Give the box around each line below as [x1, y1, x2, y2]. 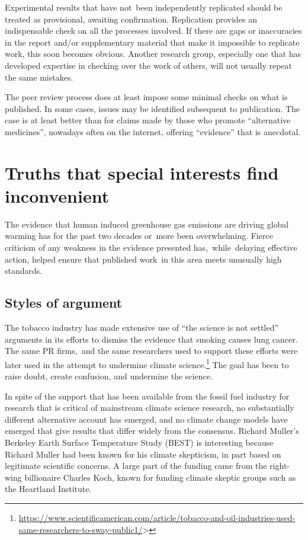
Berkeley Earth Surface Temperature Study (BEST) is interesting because [5, 436, 274, 449]
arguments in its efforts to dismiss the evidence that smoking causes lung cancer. [5, 333, 298, 345]
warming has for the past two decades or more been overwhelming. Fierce [5, 229, 273, 242]
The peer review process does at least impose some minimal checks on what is [5, 91, 288, 103]
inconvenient [5, 183, 110, 207]
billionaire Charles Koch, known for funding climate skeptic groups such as [24, 471, 296, 483]
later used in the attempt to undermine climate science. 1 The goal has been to [5, 356, 289, 370]
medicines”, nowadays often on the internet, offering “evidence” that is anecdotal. [5, 125, 301, 138]
